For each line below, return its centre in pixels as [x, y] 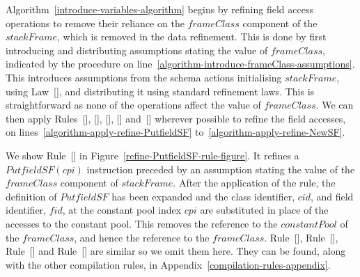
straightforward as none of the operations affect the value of [133, 105]
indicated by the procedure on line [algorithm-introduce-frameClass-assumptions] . [180, 64]
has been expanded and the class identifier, [203, 196]
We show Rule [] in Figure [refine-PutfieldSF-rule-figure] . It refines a [152, 155]
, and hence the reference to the [142, 237]
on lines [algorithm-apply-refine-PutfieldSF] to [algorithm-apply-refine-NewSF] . [175, 132]
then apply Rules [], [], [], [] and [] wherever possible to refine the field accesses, [176, 118]
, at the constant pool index [122, 210]
